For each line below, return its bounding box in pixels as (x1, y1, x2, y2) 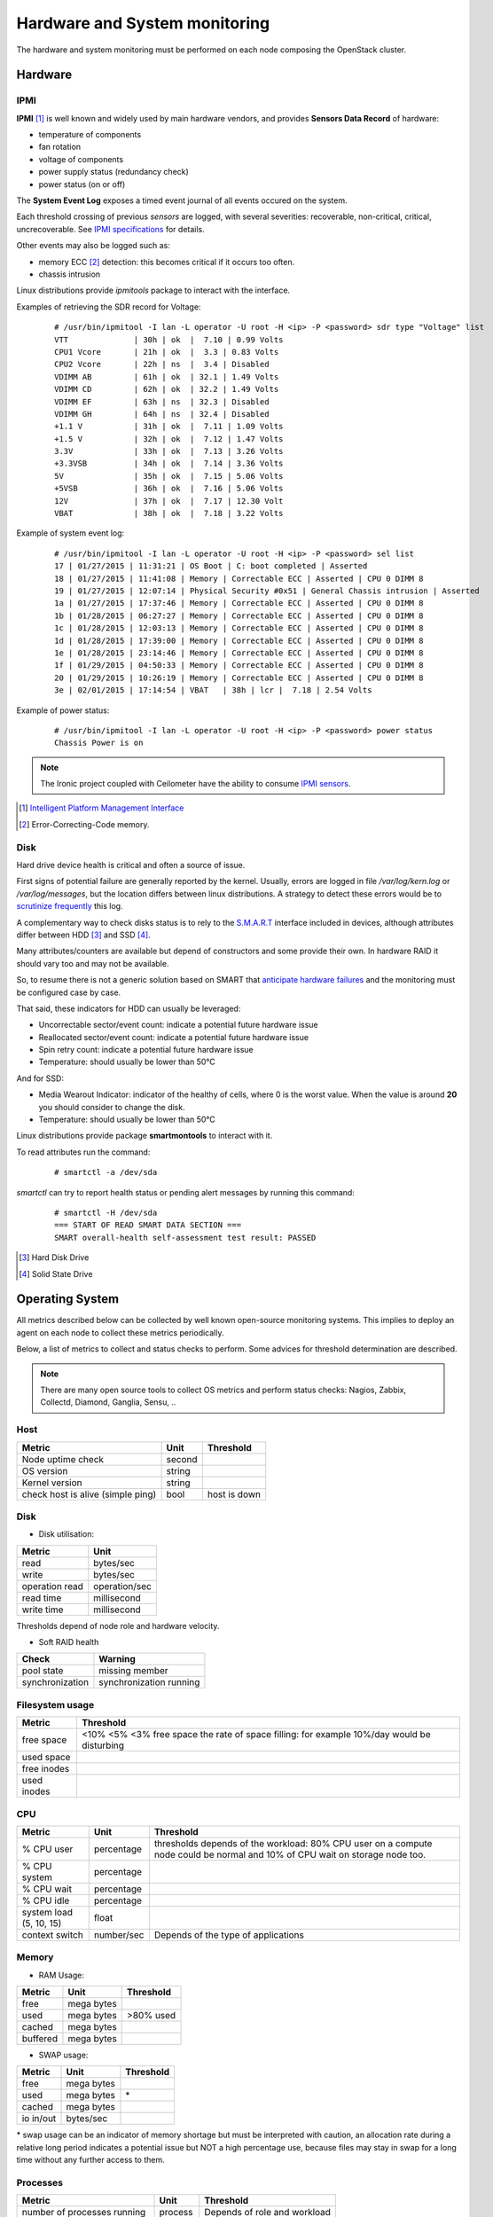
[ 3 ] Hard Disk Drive (19, 1252, 90, 1263)
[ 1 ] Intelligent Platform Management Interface (19, 803, 184, 813)
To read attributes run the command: (16, 1147, 151, 1157)
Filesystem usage (16, 1698, 95, 1711)
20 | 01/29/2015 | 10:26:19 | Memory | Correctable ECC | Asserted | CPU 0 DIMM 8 (54, 672, 424, 683)
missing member (98, 1665, 168, 1677)
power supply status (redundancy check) (38, 167, 190, 177)
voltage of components (38, 153, 124, 164)
